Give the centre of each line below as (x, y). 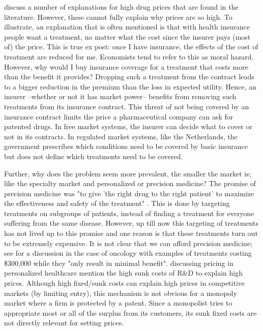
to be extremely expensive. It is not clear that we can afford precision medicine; (128, 243)
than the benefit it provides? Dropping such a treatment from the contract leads (129, 77)
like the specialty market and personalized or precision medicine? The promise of (130, 183)
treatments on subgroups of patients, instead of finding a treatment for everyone (129, 213)
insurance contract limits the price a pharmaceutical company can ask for (119, 116)
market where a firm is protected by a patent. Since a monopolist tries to (118, 303)
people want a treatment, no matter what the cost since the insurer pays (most (127, 36)
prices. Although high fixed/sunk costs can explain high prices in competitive (124, 283)
